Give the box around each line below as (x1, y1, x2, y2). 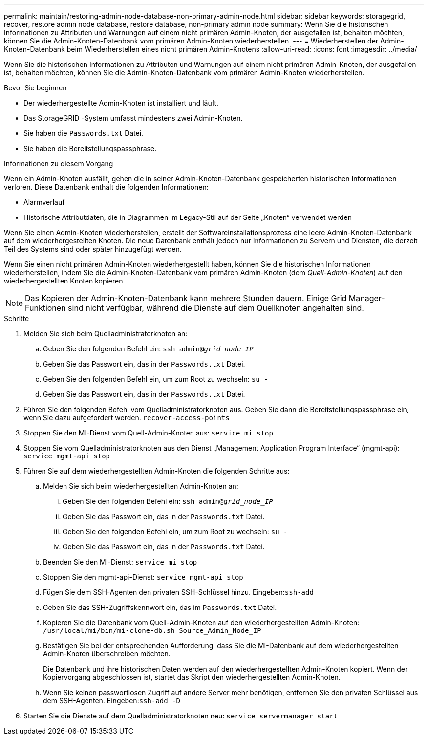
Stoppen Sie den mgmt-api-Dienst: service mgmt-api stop (43, 573, 243, 581)
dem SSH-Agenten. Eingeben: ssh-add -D (43, 696, 180, 705)
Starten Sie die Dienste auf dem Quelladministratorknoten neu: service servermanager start (23, 712, 338, 720)
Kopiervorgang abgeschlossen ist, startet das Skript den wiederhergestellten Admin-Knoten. (43, 673, 341, 681)
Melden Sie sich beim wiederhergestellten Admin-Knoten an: (43, 482, 238, 490)
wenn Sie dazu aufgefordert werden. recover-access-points (23, 413, 230, 422)
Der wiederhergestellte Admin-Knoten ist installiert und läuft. (23, 99, 219, 107)
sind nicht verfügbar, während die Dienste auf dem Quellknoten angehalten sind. (68, 303, 364, 313)
